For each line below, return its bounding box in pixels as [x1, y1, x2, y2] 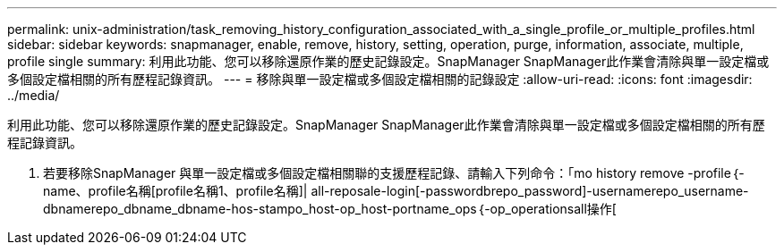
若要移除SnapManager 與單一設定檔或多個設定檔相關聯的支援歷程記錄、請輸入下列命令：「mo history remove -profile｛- [43, 165, 745, 181]
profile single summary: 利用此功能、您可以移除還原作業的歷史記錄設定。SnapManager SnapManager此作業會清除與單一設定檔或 [7, 54, 770, 69]
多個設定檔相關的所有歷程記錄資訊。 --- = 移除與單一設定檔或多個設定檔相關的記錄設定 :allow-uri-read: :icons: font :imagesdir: [7, 71, 753, 87]
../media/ [7, 88, 60, 103]
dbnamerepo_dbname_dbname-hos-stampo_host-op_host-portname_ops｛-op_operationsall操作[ [43, 201, 617, 216]
